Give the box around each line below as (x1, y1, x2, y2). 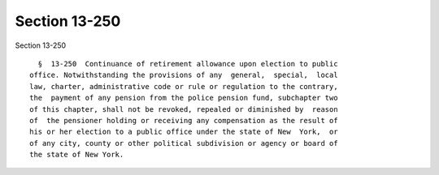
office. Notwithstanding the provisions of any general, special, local (29, 70, 338, 80)
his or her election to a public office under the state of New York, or (29, 127, 338, 137)
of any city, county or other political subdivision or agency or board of (29, 139, 338, 147)
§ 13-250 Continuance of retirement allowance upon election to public (37, 59, 338, 68)
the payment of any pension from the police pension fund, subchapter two (29, 93, 338, 103)
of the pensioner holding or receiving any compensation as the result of (29, 116, 338, 125)
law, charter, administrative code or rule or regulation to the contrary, (29, 82, 338, 91)
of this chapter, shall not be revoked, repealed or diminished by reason (29, 105, 338, 113)
